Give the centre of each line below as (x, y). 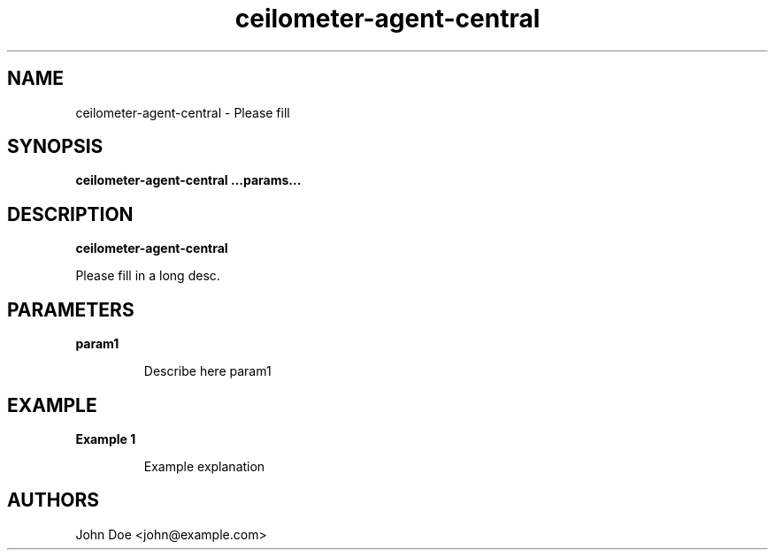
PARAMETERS (71, 309)
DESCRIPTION (70, 214)
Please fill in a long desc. (148, 276)
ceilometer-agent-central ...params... (188, 180)
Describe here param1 (207, 371)
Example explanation (204, 466)
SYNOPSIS (55, 147)
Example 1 (106, 439)
